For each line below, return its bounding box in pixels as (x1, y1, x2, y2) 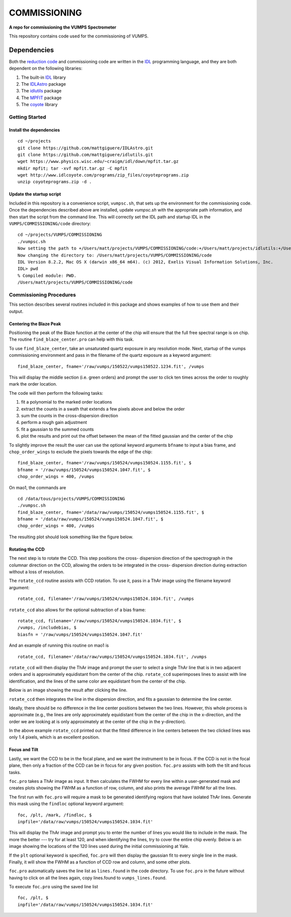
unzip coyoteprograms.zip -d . (17, 179, 92, 185)
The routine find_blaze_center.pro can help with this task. (9, 336, 134, 342)
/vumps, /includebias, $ (17, 625, 77, 631)
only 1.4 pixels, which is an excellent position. (9, 734, 100, 740)
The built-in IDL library (21, 74, 66, 80)
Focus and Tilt (9, 747, 38, 753)
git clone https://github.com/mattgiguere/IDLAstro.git (17, 145, 153, 151)
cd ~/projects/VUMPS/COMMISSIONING (17, 232, 102, 238)
